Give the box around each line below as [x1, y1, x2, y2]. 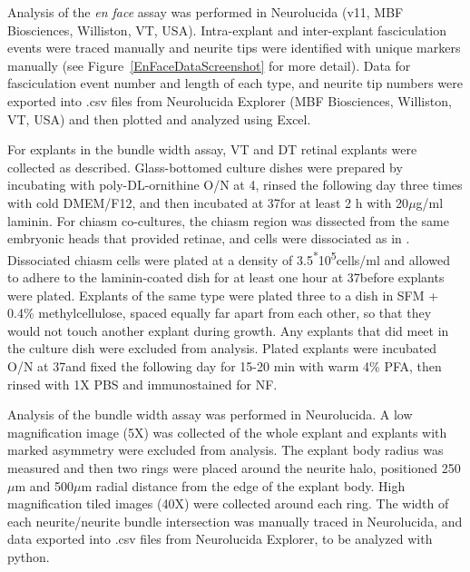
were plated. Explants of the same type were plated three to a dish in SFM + [7, 285, 439, 304]
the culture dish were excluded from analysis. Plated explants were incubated [7, 339, 437, 358]
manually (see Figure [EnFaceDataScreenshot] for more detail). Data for [7, 55, 411, 74]
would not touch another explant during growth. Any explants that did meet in [7, 321, 449, 340]
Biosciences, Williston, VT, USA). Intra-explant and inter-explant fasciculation [7, 20, 446, 39]
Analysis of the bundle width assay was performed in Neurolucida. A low [7, 405, 413, 424]
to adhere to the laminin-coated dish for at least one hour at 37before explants [7, 267, 445, 286]
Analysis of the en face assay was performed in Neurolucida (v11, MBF [7, 3, 404, 21]
